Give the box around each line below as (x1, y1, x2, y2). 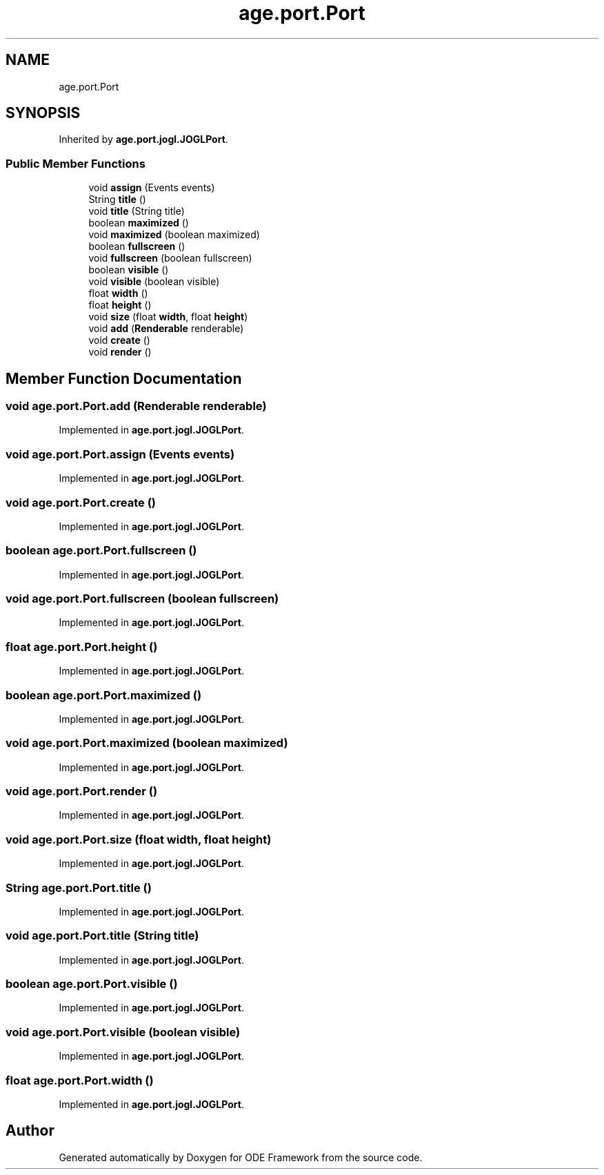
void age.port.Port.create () (6, 495, 156, 509)
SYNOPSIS (6, 104, 81, 122)
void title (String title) (88, 205, 185, 217)
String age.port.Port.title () (6, 880, 152, 895)
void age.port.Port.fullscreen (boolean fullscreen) (6, 592, 279, 606)
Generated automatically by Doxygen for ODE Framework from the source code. (59, 1151, 423, 1163)
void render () (88, 346, 152, 358)
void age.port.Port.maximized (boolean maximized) (6, 736, 288, 750)
